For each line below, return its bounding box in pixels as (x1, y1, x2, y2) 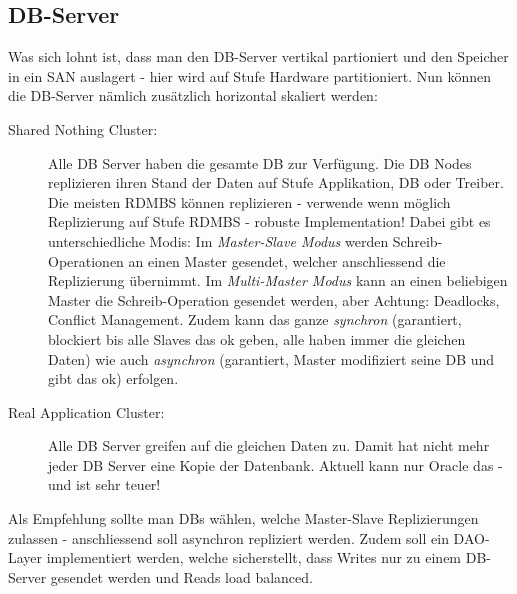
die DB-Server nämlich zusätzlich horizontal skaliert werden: (8, 85, 378, 106)
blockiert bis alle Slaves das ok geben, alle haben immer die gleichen (48, 328, 466, 349)
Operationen (48, 250, 124, 271)
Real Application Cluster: (8, 401, 165, 422)
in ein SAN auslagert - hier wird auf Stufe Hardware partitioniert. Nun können (8, 65, 492, 86)
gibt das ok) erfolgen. (48, 368, 179, 389)
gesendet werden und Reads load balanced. (50, 566, 313, 587)
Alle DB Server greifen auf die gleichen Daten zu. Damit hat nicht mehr (48, 435, 490, 456)
